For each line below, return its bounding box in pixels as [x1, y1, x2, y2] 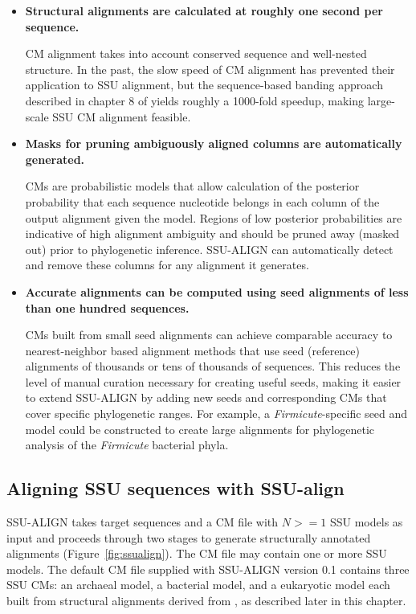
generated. [25, 150, 85, 167]
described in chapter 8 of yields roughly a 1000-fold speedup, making [25, 92, 364, 108]
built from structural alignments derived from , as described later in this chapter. [6, 592, 406, 609]
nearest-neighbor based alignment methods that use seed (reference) [25, 342, 361, 358]
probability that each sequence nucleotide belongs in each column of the [25, 193, 380, 210]
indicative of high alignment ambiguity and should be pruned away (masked [25, 225, 400, 242]
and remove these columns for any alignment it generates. [25, 256, 309, 273]
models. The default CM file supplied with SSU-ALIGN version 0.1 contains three [6, 560, 410, 577]
